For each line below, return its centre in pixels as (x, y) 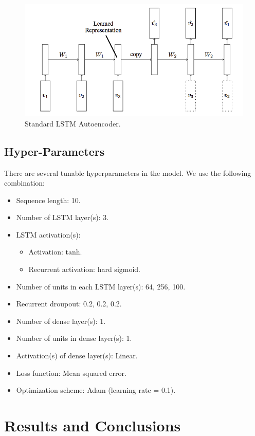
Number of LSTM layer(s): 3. (62, 217)
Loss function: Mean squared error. (71, 373)
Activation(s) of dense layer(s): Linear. (77, 356)
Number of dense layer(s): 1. (61, 321)
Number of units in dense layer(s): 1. (74, 338)
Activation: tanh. (55, 252)
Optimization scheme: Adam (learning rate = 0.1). (96, 390)
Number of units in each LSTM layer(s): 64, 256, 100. (101, 286)
